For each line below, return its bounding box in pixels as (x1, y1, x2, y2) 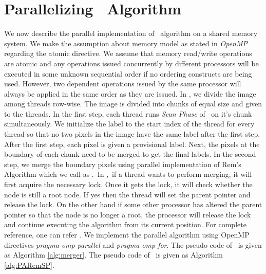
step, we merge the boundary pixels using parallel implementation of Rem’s (4, 158, 241, 169)
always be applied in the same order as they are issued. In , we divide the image (4, 88, 256, 99)
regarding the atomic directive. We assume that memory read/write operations (4, 48, 252, 59)
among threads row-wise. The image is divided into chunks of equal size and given (4, 98, 262, 109)
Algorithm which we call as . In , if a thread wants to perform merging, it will (4, 169, 252, 179)
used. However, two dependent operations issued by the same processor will (4, 78, 241, 89)
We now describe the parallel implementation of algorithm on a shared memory (4, 28, 258, 39)
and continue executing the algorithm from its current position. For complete (4, 219, 246, 230)
